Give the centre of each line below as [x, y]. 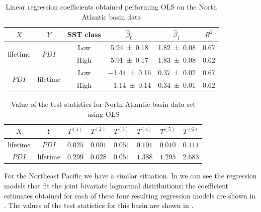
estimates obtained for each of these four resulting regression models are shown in [130, 195]
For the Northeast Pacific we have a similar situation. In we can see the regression [130, 176]
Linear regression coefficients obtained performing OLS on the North [111, 7]
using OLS [103, 114]
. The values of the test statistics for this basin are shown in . [99, 205]
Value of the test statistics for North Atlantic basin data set [103, 104]
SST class [84, 34]
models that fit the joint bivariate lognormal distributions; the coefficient [116, 186]
